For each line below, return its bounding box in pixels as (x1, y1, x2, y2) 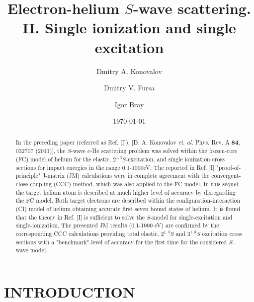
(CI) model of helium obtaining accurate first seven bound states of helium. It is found (15, 204, 241, 213)
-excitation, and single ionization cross (126, 154, 225, 163)
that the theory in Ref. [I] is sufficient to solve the (15, 213, 145, 221)
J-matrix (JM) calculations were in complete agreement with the (42, 171, 210, 180)
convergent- (211, 171, 241, 180)
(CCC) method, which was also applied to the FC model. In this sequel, (53, 179, 240, 188)
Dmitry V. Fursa (103, 82, 155, 93)
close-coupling (15, 179, 52, 188)
